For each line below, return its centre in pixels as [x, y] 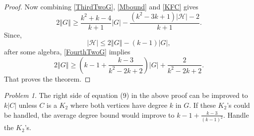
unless [28, 105]
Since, [13, 34]
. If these [202, 105]
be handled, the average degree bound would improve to [89, 114]
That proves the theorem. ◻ [47, 78]
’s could [238, 105]
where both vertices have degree [119, 105]
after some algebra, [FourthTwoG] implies [67, 52]
